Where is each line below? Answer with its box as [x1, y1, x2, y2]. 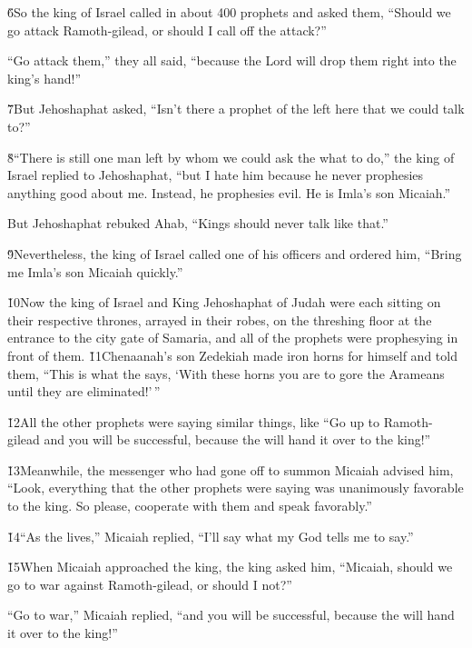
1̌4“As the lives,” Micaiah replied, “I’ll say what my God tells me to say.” [7, 526, 414, 545]
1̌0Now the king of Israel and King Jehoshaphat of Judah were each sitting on [7, 293, 441, 312]
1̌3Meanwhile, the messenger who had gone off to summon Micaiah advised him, [7, 460, 454, 479]
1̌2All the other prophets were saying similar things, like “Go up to [7, 412, 380, 431]
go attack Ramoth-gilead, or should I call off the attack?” [7, 20, 327, 39]
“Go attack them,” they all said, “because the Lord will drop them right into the [7, 51, 457, 70]
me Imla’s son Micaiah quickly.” [7, 262, 183, 281]
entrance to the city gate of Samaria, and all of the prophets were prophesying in [7, 328, 458, 347]
